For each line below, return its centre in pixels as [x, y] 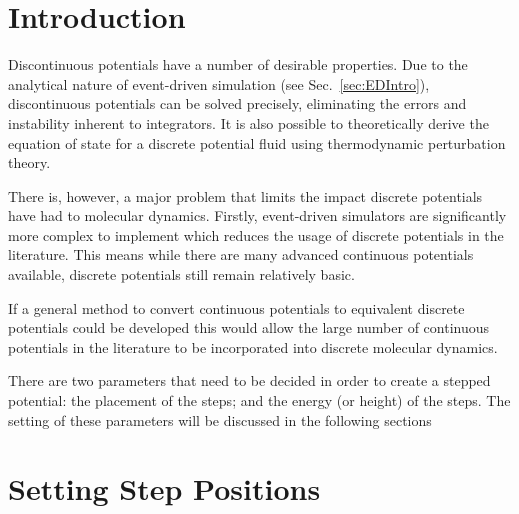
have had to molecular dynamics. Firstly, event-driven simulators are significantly [257, 215]
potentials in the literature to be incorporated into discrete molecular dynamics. [253, 346]
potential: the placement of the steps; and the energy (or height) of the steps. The [259, 400]
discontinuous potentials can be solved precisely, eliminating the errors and [237, 103]
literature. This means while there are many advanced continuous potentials [241, 254]
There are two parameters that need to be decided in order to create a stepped [249, 380]
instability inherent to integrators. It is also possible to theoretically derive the [248, 122]
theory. [29, 162]
